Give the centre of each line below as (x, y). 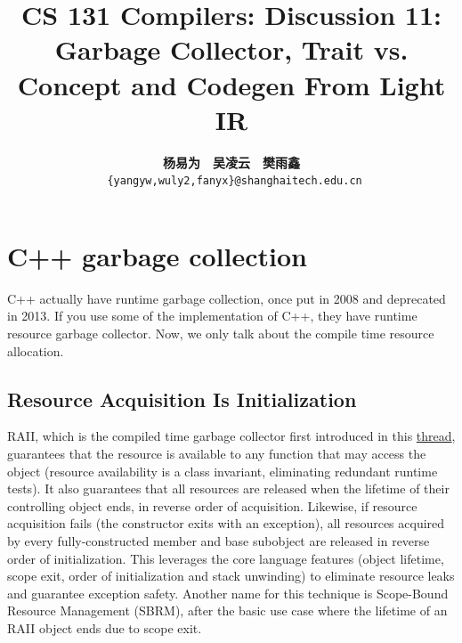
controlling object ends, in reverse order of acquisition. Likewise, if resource (212, 505)
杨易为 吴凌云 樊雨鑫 (231, 162)
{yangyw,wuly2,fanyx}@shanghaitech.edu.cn (235, 181)
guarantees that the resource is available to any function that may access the (217, 454)
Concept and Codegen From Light (231, 84)
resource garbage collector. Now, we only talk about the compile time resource (221, 334)
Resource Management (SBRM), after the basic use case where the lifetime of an (227, 610)
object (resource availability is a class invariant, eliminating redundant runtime (223, 471)
